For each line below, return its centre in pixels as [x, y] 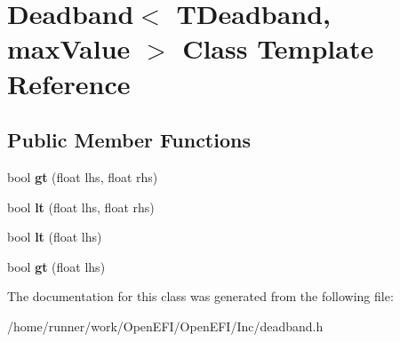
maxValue [69, 48]
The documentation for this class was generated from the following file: [200, 296]
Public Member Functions [129, 140]
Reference [69, 83]
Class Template [278, 48]
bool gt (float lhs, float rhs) [83, 176]
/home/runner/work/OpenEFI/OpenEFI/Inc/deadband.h [165, 326]
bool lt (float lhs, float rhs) [81, 207]
